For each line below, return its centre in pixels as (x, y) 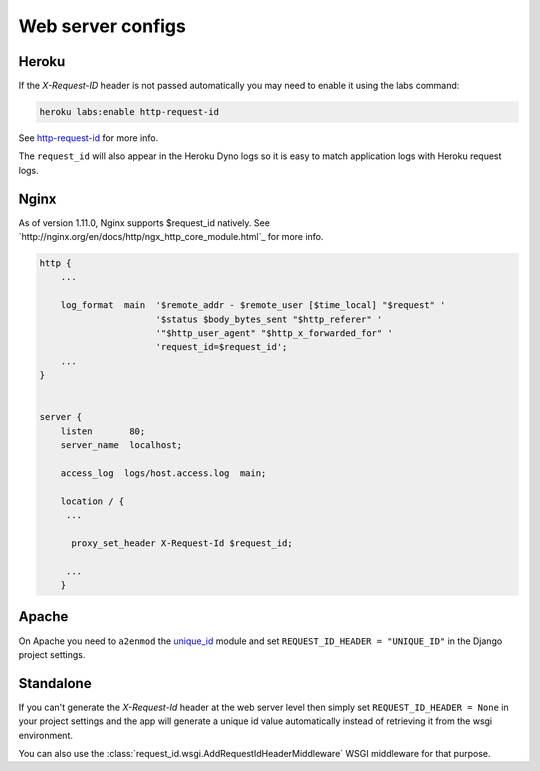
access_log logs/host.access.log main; (163, 473)
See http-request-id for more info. (88, 138)
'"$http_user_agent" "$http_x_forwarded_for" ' (274, 333)
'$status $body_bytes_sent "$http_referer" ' (269, 319)
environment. (46, 735)
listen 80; (103, 431)
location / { (92, 501)
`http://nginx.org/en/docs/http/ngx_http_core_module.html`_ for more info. (171, 237)
